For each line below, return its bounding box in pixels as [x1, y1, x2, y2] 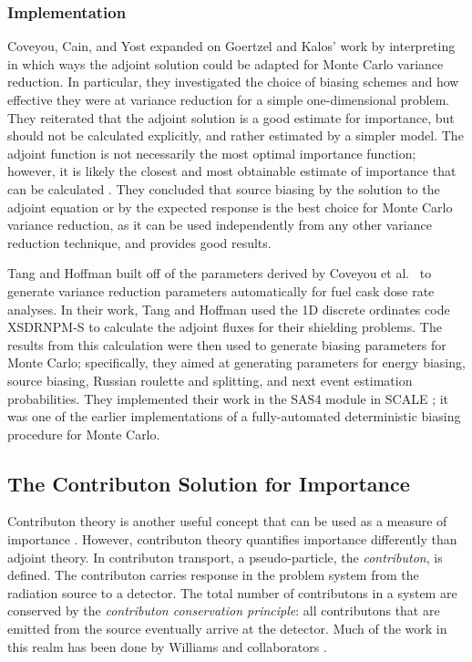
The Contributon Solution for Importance [7, 469, 410, 497]
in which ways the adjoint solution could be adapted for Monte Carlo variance [7, 54, 444, 73]
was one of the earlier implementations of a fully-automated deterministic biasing [7, 407, 461, 426]
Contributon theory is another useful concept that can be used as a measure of [7, 512, 447, 531]
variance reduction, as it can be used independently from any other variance [7, 215, 432, 234]
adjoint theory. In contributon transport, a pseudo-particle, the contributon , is [7, 547, 443, 566]
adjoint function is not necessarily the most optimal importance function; [7, 143, 416, 162]
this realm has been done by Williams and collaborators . [7, 636, 327, 656]
